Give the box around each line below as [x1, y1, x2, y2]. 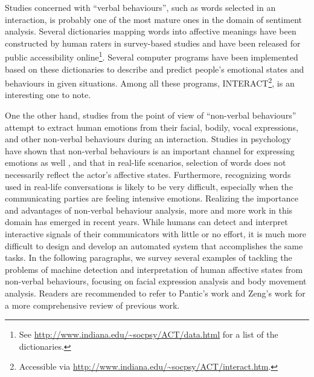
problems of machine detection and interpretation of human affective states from [5, 263, 303, 275]
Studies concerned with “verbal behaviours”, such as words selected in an [5, 1, 276, 13]
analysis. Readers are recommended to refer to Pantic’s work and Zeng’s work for [5, 286, 306, 299]
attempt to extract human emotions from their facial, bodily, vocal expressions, [5, 120, 298, 133]
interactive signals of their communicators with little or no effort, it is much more [5, 228, 307, 240]
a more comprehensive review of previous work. [5, 298, 180, 311]
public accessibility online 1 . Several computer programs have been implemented [5, 49, 298, 64]
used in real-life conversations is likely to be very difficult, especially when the [5, 180, 293, 192]
